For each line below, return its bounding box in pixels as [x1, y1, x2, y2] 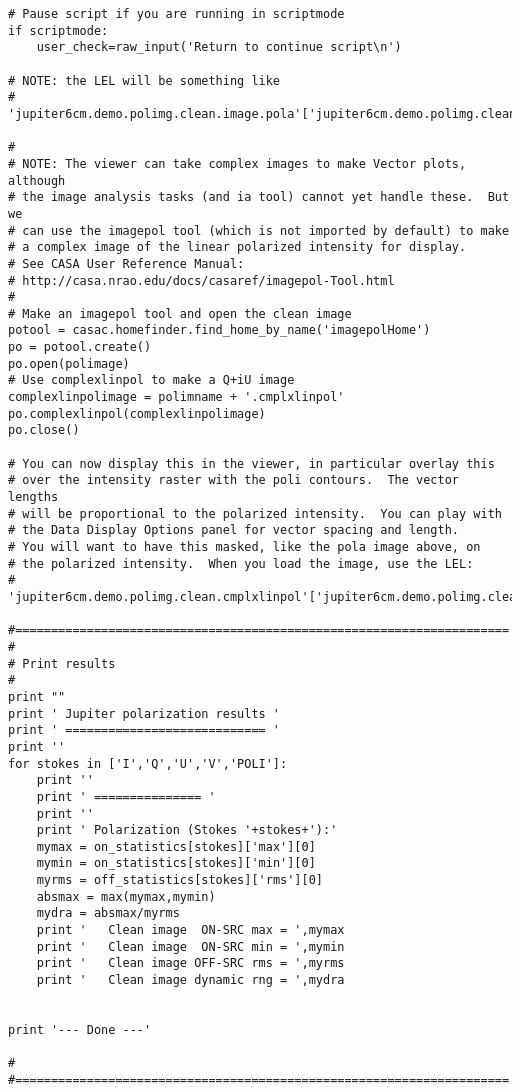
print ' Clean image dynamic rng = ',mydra [36, 973, 345, 988]
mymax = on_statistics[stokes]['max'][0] [36, 839, 316, 854]
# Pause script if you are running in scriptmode [8, 7, 345, 21]
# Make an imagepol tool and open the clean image [8, 306, 352, 321]
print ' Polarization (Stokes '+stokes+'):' [36, 823, 338, 838]
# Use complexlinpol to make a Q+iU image [8, 373, 295, 388]
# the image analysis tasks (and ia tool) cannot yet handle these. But [8, 190, 510, 205]
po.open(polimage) [8, 356, 130, 371]
